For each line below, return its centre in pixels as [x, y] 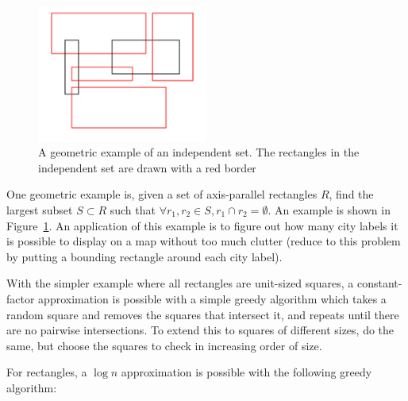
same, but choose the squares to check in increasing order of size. [164, 345]
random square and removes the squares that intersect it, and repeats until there [203, 314]
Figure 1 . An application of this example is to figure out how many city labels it [202, 225]
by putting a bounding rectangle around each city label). [144, 256]
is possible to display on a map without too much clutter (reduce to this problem [204, 241]
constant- [379, 283]
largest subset [40, 209]
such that [133, 209]
